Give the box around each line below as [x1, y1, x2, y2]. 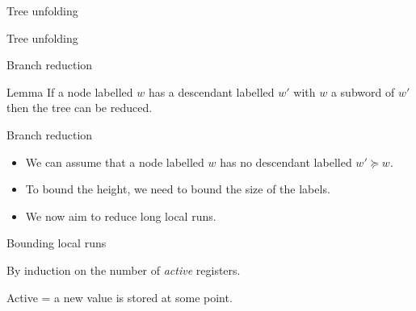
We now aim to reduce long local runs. [25, 207, 216, 224]
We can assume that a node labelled [25, 153, 204, 170]
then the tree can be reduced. [6, 99, 153, 116]
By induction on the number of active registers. [6, 261, 241, 278]
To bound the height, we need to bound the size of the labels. [25, 180, 330, 197]
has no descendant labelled [220, 153, 352, 170]
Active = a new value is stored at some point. [6, 288, 233, 305]
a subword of [330, 83, 395, 100]
